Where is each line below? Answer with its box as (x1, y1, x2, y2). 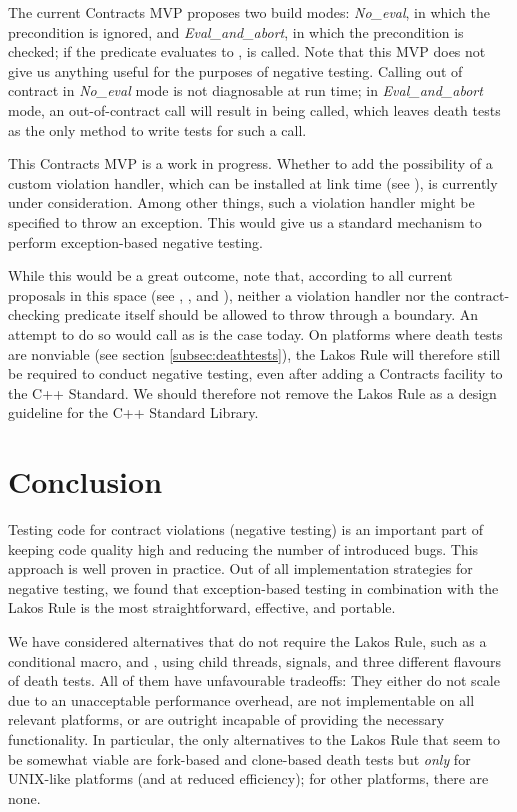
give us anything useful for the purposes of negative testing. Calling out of (8, 60, 463, 81)
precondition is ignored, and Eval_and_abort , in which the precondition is (8, 21, 464, 42)
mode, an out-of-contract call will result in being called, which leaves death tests (8, 99, 501, 120)
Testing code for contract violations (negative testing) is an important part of (8, 519, 483, 539)
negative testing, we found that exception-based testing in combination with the (8, 577, 499, 598)
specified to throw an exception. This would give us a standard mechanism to (8, 211, 482, 232)
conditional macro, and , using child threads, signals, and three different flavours (8, 650, 501, 671)
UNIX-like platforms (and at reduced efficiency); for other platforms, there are (8, 768, 489, 789)
